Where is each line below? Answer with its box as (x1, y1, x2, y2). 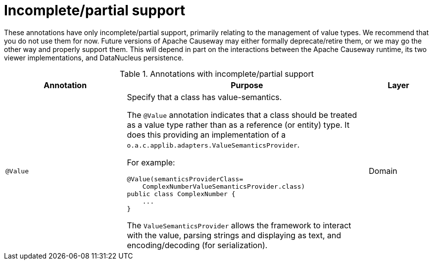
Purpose (231, 80, 263, 90)
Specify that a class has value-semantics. (127, 92, 282, 102)
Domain (369, 166, 397, 176)
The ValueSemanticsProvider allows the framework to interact (127, 220, 351, 230)
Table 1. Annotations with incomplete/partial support (120, 68, 314, 79)
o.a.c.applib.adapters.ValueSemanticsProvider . (127, 139, 300, 150)
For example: (127, 157, 175, 167)
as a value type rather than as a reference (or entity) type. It (127, 119, 350, 130)
